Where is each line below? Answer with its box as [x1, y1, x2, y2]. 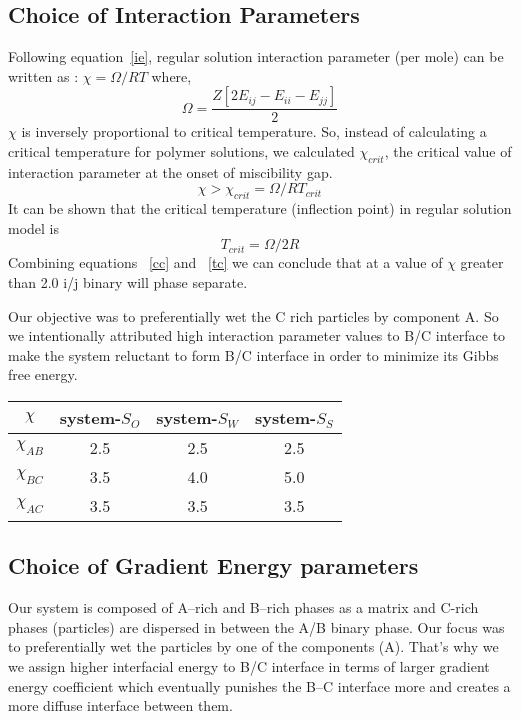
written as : [8, 65, 79, 86]
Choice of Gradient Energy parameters [8, 550, 419, 581]
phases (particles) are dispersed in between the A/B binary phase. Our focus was [8, 616, 505, 637]
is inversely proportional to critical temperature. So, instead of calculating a [21, 121, 487, 142]
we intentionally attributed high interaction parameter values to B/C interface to [8, 325, 506, 346]
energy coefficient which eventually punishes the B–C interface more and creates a [8, 675, 511, 696]
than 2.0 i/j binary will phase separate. [8, 271, 248, 292]
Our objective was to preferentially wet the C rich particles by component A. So [8, 305, 499, 326]
